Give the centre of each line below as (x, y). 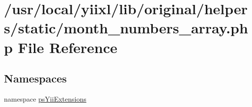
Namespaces (35, 78)
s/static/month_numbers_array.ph (126, 28)
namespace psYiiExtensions (45, 98)
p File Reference (61, 47)
